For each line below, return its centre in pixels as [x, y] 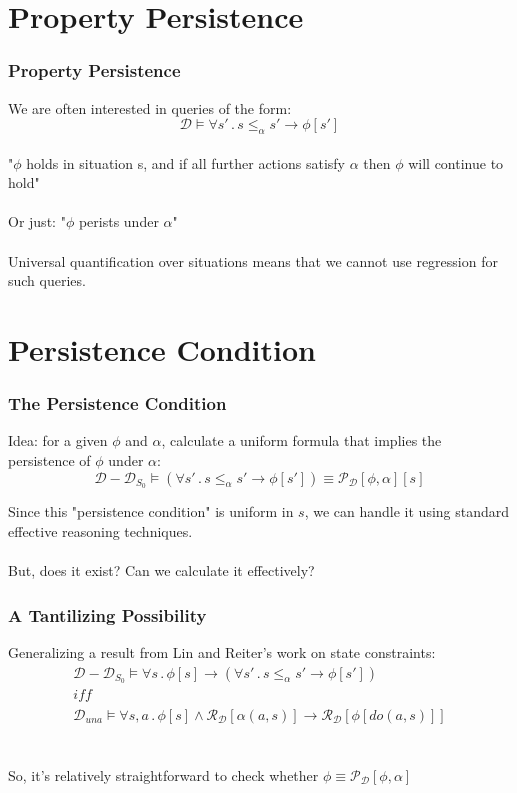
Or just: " [37, 221]
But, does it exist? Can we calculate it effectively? [161, 570]
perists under [118, 221]
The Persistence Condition [117, 403]
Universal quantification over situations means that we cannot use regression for [253, 260]
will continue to [456, 162]
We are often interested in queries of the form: [150, 107]
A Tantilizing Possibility [107, 614]
